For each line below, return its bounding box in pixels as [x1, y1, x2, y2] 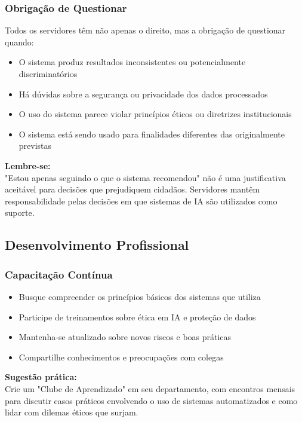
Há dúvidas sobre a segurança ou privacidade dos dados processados [19, 87, 268, 100]
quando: [5, 35, 34, 48]
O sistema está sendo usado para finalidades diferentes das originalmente [19, 127, 285, 140]
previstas [19, 139, 52, 152]
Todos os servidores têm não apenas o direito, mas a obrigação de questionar [5, 24, 286, 36]
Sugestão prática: [5, 371, 77, 383]
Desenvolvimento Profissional [5, 236, 189, 254]
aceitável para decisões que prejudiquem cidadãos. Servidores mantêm [5, 183, 260, 195]
